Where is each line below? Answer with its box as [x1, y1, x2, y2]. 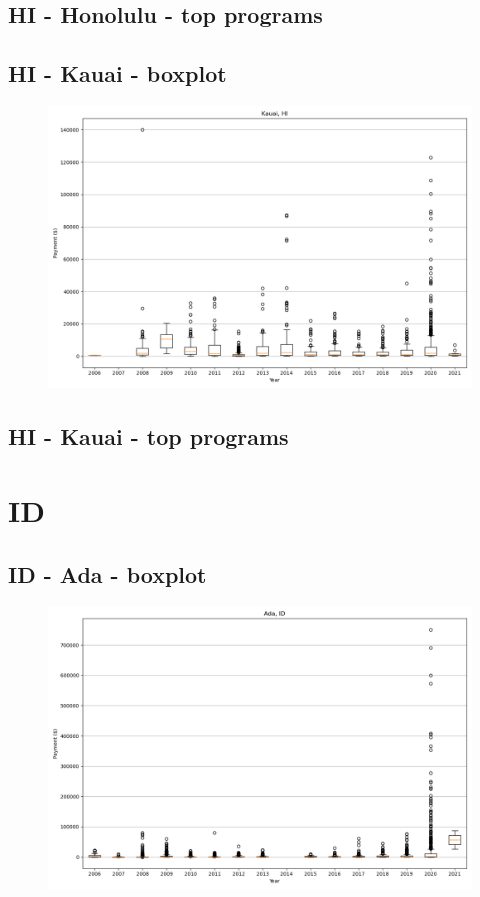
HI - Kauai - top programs [8, 421, 289, 452]
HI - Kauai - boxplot [8, 58, 227, 89]
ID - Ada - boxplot [8, 558, 207, 589]
